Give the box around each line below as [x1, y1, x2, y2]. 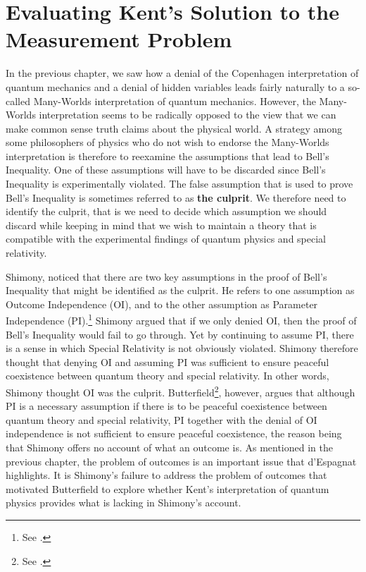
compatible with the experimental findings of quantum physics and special [6, 231, 326, 246]
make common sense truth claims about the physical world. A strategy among [6, 121, 343, 135]
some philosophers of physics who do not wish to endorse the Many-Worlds [6, 135, 329, 150]
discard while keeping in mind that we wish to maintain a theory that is [6, 217, 317, 232]
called [6, 93, 30, 108]
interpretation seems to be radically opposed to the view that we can [39, 107, 336, 122]
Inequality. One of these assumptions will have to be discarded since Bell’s [6, 162, 326, 177]
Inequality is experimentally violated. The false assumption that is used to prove [6, 176, 353, 191]
